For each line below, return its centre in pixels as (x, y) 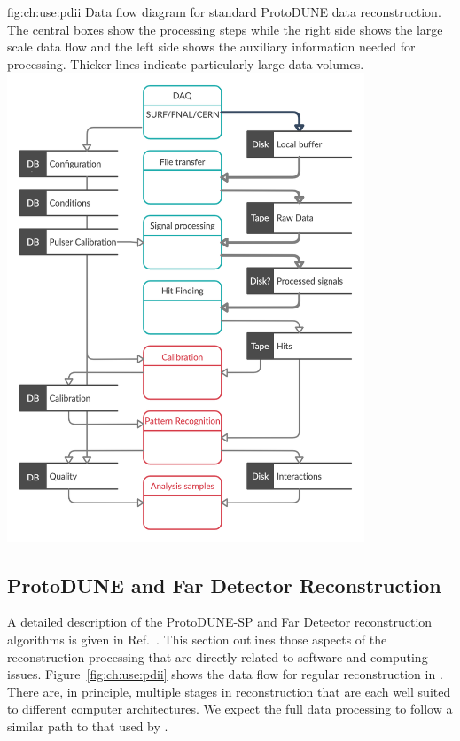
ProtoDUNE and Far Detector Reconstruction (224, 585)
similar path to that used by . (88, 726)
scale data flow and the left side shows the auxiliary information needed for (211, 47)
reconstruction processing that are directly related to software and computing (218, 656)
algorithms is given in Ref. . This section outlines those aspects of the (197, 640)
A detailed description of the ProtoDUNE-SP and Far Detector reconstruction (220, 622)
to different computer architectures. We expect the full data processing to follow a (230, 709)
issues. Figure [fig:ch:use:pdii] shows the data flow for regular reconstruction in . (225, 674)
